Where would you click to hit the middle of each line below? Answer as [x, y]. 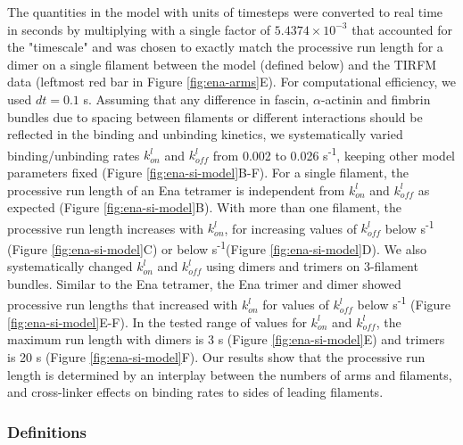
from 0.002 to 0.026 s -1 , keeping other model [334, 153]
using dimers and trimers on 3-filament [312, 266]
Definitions [47, 431]
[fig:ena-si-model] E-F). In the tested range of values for [157, 321]
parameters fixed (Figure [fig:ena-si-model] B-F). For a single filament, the [208, 172]
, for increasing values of [290, 228]
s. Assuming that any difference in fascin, [196, 99]
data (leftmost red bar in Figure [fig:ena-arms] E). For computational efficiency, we [232, 82]
